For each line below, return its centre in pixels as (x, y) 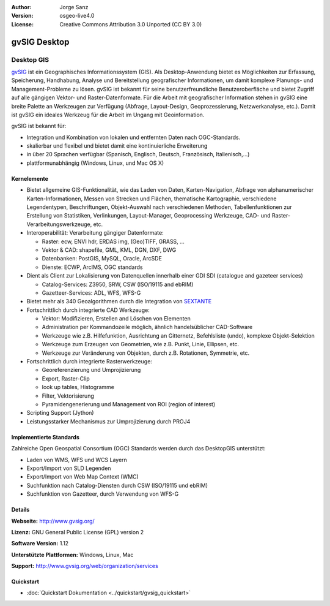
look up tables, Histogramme (78, 387)
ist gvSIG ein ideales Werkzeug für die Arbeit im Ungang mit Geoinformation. (108, 115)
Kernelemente (30, 178)
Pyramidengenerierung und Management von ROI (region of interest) (129, 404)
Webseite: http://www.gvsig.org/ (53, 521)
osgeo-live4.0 (77, 16)
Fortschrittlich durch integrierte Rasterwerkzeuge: (90, 362)
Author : (21, 7)
